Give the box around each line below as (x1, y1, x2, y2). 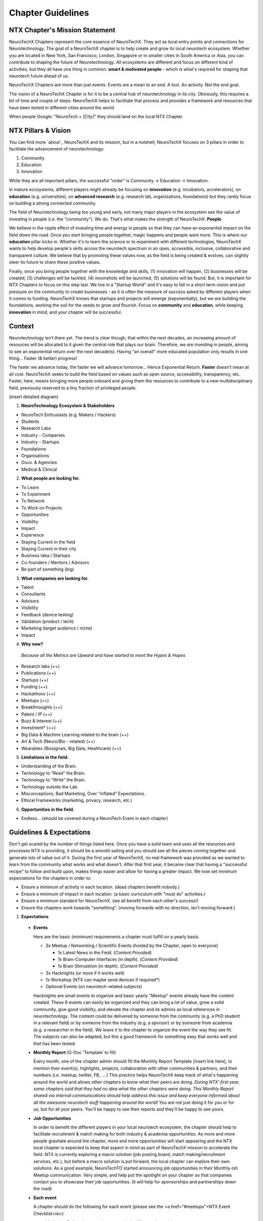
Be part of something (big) (21, 567, 75, 572)
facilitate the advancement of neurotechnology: (9, 146, 105, 152)
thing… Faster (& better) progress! (9, 355, 77, 361)
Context (9, 322, 34, 330)
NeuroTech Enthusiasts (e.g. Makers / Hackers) (21, 412, 116, 418)
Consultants (21, 591, 46, 597)
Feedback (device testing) (21, 611, 74, 617)
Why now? (21, 641, 43, 647)
